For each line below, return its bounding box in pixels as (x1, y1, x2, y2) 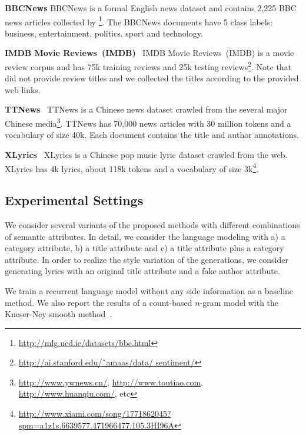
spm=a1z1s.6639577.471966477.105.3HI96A (18, 418, 175, 431)
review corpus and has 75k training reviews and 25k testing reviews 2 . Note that (5, 59, 292, 72)
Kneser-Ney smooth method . (5, 308, 112, 320)
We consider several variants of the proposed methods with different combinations (5, 218, 300, 230)
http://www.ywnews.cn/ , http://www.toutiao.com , (18, 375, 203, 388)
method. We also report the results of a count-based (5, 296, 192, 308)
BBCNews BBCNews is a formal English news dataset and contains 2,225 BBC (5, 2, 297, 14)
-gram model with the (199, 296, 279, 308)
